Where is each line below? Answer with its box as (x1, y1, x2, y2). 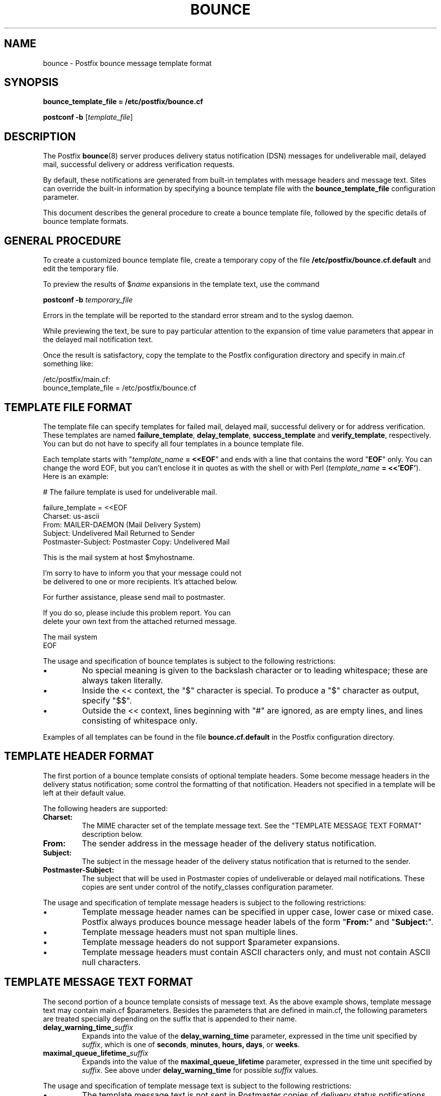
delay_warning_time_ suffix (43, 1023, 133, 1032)
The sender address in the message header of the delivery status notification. (82, 838, 377, 848)
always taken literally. (82, 675, 163, 685)
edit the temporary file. (43, 264, 119, 273)
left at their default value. (43, 788, 126, 797)
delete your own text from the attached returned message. (43, 616, 237, 625)
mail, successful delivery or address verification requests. (43, 160, 235, 169)
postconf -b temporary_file (43, 295, 133, 304)
